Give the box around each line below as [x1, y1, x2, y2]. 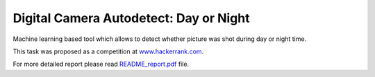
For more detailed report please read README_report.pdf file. [12, 60, 190, 69]
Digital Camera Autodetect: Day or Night [12, 10, 250, 26]
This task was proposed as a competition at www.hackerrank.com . [12, 47, 204, 55]
